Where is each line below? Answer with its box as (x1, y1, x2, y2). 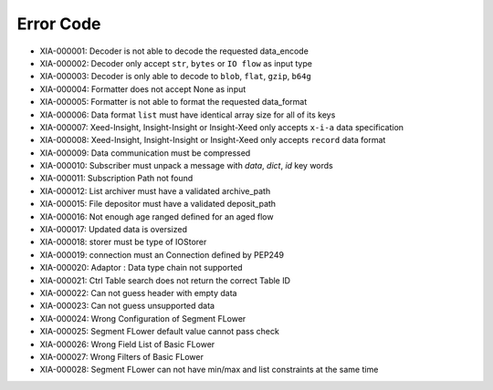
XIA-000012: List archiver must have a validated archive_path (39, 185, 271, 196)
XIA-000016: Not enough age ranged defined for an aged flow (39, 210, 274, 222)
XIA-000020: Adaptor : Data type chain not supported (39, 262, 243, 273)
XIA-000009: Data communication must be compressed (39, 147, 251, 159)
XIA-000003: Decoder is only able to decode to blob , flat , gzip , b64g (39, 71, 312, 82)
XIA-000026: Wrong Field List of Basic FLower (39, 338, 215, 350)
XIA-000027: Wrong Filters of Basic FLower (39, 351, 205, 362)
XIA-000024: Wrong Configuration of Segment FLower (39, 313, 246, 323)
